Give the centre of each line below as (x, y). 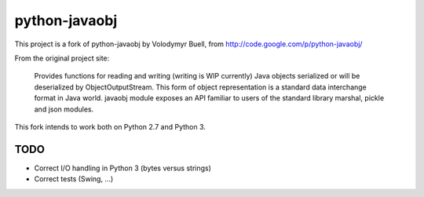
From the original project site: (62, 58)
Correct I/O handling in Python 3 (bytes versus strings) (123, 168)
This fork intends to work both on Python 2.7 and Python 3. (110, 126)
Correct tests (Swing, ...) (74, 179)
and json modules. (64, 109)
